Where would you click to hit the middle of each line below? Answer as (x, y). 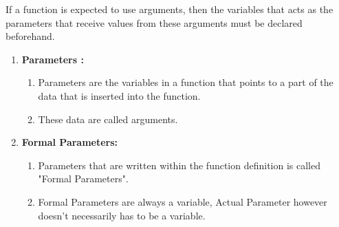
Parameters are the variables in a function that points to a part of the (186, 82)
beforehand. (30, 36)
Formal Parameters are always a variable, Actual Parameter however (183, 201)
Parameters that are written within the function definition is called (179, 165)
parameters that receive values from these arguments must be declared (154, 22)
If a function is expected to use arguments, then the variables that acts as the (169, 9)
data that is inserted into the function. (119, 95)
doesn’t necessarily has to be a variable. (122, 215)
